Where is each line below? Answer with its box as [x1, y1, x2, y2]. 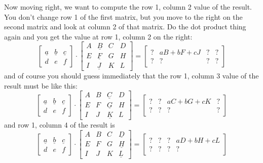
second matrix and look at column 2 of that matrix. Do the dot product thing [4, 21, 246, 32]
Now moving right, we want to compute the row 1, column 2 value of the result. [4, 2, 252, 12]
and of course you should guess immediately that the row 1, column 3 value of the [4, 70, 259, 81]
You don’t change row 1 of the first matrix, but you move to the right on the [4, 11, 243, 22]
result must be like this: [4, 80, 78, 91]
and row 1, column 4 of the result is [4, 119, 115, 130]
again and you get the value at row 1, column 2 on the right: [4, 31, 193, 42]
